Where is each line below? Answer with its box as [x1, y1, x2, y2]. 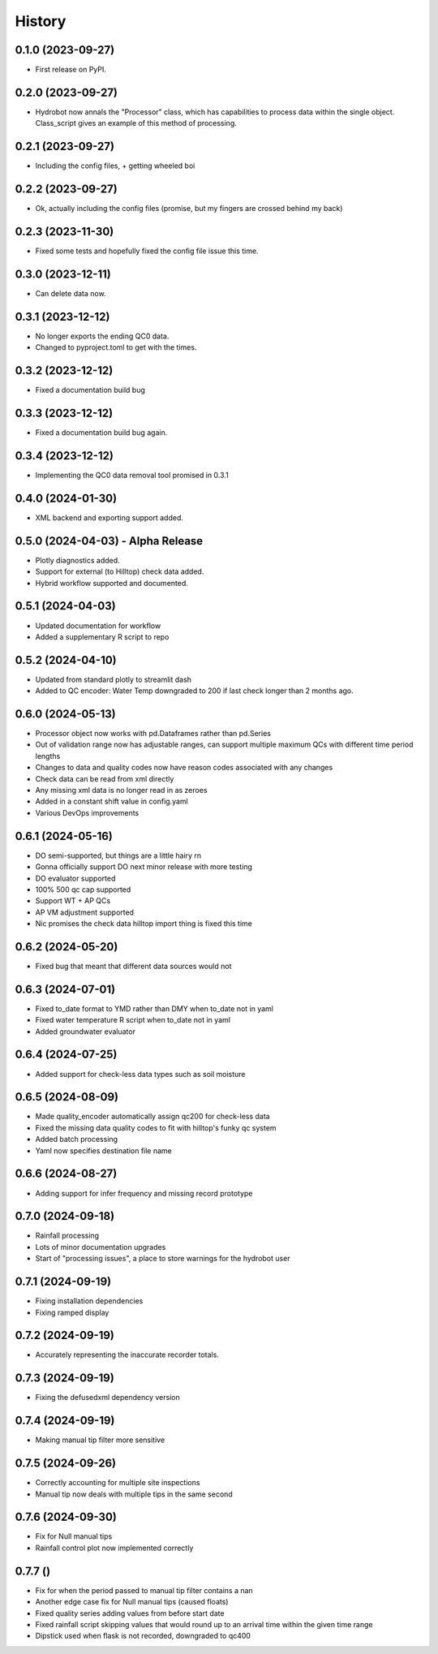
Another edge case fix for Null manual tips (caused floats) [35, 1597, 229, 1607]
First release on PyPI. [35, 65, 107, 75]
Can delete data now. [35, 288, 106, 298]
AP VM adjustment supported [35, 907, 134, 917]
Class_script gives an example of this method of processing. [35, 118, 237, 128]
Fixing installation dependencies [35, 1296, 144, 1306]
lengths [35, 751, 61, 760]
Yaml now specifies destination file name [35, 1145, 172, 1156]
